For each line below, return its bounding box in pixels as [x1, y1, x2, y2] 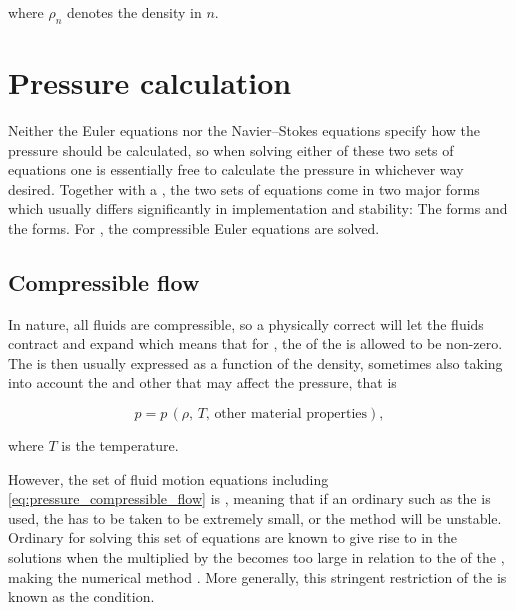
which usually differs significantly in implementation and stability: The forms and [8, 198, 508, 219]
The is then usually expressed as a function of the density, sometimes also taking [8, 352, 503, 373]
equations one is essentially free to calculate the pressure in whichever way [8, 159, 464, 180]
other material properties [214, 407, 368, 422]
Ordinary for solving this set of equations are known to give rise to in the [8, 527, 457, 548]
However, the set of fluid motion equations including [8, 468, 329, 489]
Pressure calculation [8, 61, 292, 102]
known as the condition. [8, 586, 155, 607]
